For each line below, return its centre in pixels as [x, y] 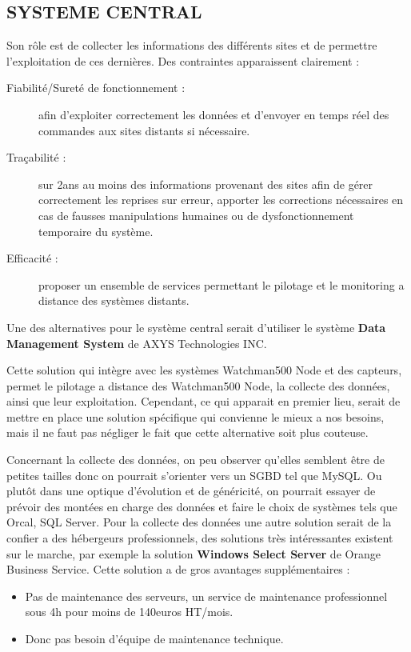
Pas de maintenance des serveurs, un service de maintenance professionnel [206, 596]
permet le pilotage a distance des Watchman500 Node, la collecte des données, [198, 385]
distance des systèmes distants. [114, 300]
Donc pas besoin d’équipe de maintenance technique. [154, 639]
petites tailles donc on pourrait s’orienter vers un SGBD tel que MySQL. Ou [194, 475]
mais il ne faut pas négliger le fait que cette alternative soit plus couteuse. [188, 432]
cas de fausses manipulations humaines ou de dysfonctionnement [196, 215]
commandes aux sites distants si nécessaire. [144, 130]
